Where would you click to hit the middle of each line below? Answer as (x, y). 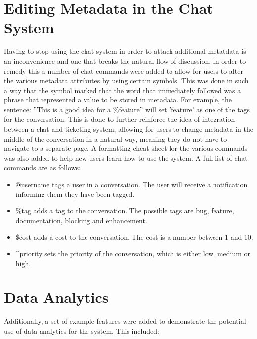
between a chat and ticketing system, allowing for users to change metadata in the (128, 129)
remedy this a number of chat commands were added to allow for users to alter (124, 71)
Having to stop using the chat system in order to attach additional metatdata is (125, 51)
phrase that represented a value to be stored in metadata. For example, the (118, 100)
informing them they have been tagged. (75, 194)
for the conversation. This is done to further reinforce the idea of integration (120, 119)
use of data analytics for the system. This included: (82, 330)
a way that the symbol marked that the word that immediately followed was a (123, 90)
